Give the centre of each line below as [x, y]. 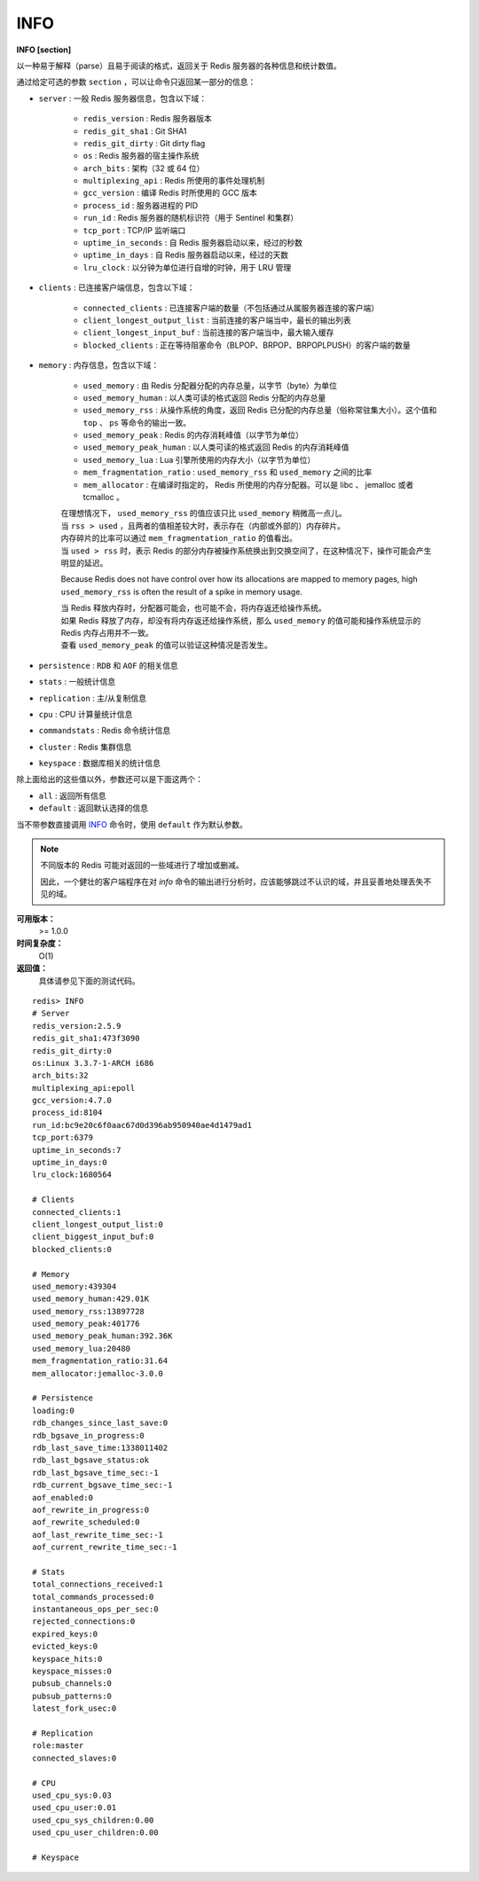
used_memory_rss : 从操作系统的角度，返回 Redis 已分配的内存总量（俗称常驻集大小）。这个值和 [260, 410]
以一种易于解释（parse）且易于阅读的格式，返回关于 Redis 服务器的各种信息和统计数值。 [179, 66]
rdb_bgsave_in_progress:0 [89, 1435]
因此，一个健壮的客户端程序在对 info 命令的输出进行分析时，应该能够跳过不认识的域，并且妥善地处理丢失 [232, 882]
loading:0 [53, 1411]
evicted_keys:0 [65, 1646]
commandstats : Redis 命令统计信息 [105, 731]
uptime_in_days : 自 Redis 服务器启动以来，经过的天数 [186, 255]
